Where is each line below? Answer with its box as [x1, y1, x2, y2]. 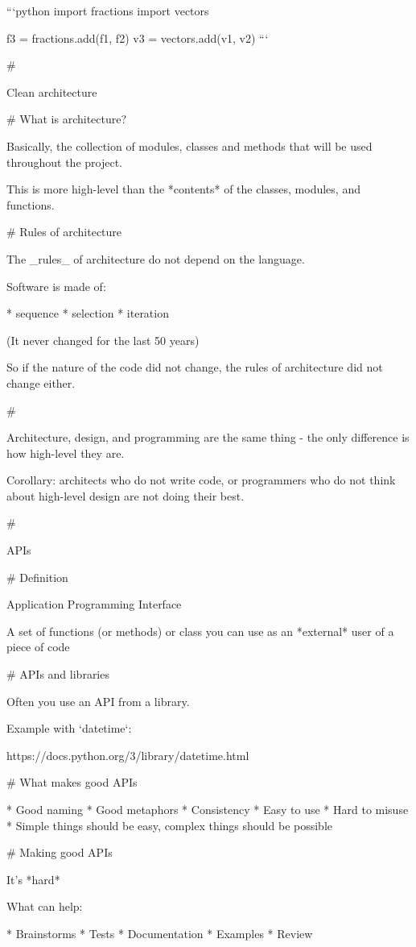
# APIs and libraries [6, 666, 109, 683]
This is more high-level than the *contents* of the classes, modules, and [6, 181, 360, 197]
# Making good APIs [6, 844, 113, 861]
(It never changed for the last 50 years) [6, 331, 200, 348]
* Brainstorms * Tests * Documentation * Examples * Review [6, 924, 313, 941]
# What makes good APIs [6, 774, 138, 791]
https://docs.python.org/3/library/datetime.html [6, 746, 249, 763]
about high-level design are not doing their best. [6, 487, 245, 504]
